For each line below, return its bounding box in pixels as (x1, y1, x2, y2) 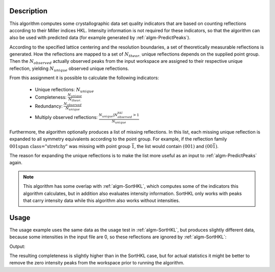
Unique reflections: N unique (35, 86, 94, 94)
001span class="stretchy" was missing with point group (9, 143, 131, 149)
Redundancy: (35, 103, 63, 109)
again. (9, 160, 23, 166)
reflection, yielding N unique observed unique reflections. (9, 65, 129, 72)
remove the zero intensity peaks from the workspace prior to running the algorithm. (9, 260, 184, 266)
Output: (9, 243, 25, 250)
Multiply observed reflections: (35, 114, 98, 120)
